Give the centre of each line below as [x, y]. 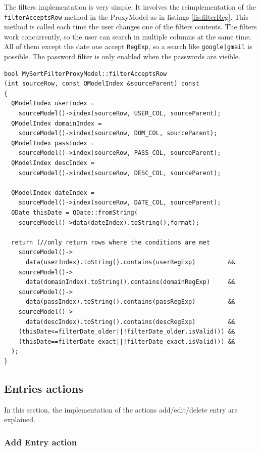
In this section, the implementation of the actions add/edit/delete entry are [121, 409]
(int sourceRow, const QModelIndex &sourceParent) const [102, 84]
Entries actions [44, 388]
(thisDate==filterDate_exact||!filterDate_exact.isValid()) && [127, 341]
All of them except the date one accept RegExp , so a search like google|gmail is [128, 46]
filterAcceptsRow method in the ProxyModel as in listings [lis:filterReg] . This [126, 16]
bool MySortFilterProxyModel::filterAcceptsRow [86, 74]
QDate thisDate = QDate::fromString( [74, 213]
